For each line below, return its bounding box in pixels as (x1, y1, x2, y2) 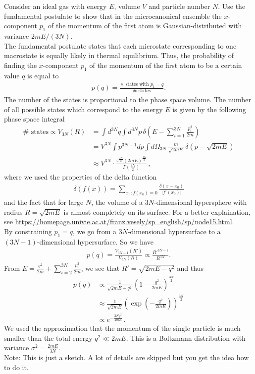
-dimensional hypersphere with (153, 197, 247, 207)
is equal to (27, 70, 59, 80)
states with (125, 82, 149, 87)
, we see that (81, 262, 120, 273)
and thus (177, 262, 204, 273)
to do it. (4, 362, 29, 372)
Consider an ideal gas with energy (4, 1, 107, 11)
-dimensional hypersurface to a (127, 226, 221, 236)
